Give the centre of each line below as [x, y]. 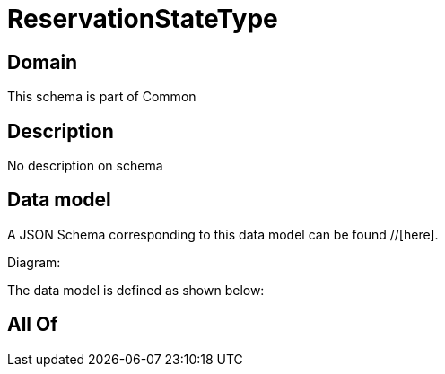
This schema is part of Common [102, 97]
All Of [33, 325]
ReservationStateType [143, 19]
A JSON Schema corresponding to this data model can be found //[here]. [223, 234]
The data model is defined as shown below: [136, 290]
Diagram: [34, 262]
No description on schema [85, 166]
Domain [43, 62]
